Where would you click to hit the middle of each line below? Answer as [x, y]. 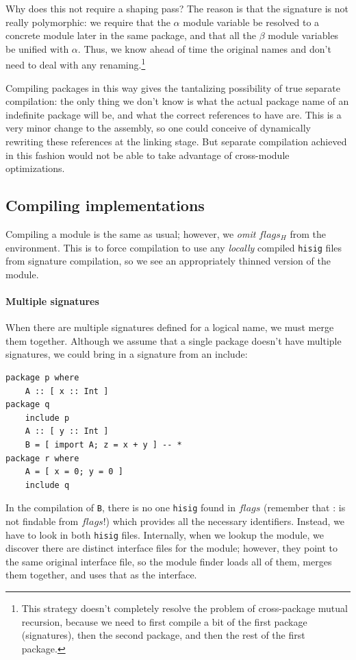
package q [28, 405]
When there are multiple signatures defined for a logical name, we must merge [170, 327]
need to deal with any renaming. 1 [76, 64]
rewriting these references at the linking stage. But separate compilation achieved [176, 141]
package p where [42, 378]
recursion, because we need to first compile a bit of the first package [164, 621]
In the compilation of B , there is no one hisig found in [120, 508]
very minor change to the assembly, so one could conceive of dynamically [158, 128]
